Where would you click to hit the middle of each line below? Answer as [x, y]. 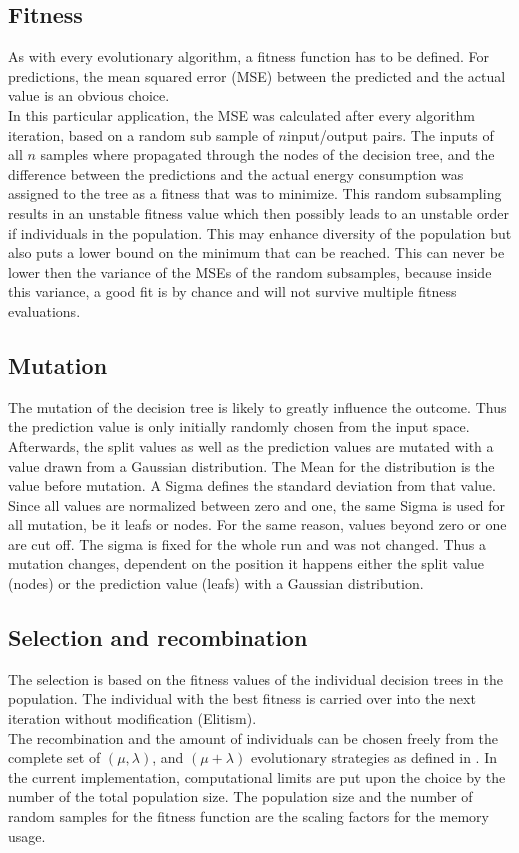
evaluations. [44, 310]
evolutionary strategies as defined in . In [374, 757]
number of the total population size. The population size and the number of [240, 796]
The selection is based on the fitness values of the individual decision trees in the [255, 678]
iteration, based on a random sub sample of [141, 134]
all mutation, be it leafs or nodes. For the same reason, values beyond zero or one [257, 524]
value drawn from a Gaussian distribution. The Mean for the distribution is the [251, 465]
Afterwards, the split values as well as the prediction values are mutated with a [251, 445]
